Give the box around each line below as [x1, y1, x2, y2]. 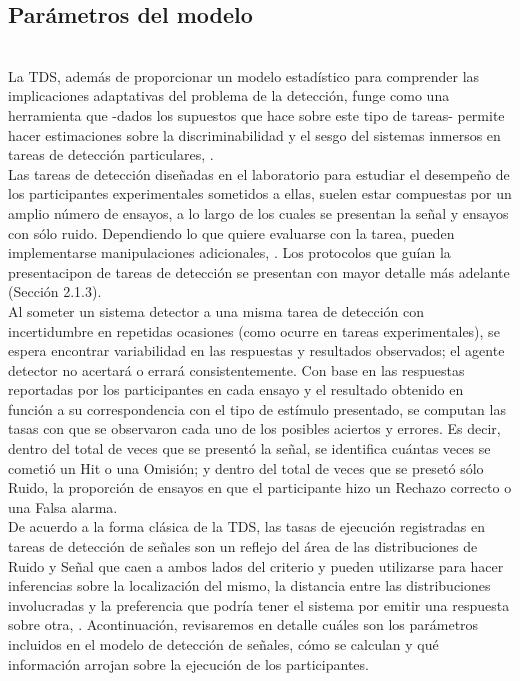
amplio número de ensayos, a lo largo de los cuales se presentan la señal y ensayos [8, 202, 509, 223]
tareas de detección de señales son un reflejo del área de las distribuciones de [8, 536, 478, 557]
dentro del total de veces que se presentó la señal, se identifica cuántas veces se [8, 438, 491, 459]
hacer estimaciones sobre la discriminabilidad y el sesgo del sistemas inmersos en [8, 124, 501, 145]
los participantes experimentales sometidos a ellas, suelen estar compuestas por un [8, 183, 512, 204]
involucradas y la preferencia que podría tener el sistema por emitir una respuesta [8, 594, 510, 615]
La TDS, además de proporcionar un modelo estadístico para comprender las [8, 65, 480, 86]
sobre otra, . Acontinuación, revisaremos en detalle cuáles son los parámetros [8, 614, 479, 635]
